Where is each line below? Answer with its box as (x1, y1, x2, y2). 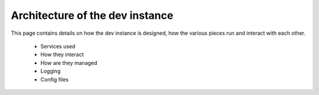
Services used (40, 42, 76, 50)
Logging (40, 68, 61, 75)
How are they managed (40, 59, 97, 66)
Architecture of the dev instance (11, 9, 174, 22)
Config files (40, 76, 69, 83)
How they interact (40, 51, 84, 58)
